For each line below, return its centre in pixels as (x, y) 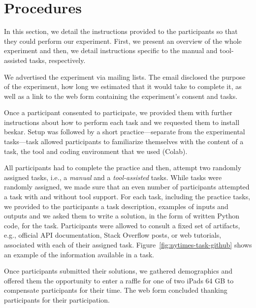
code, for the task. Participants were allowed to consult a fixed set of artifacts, (122, 225)
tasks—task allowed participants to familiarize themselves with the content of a (124, 141)
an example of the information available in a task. (79, 254)
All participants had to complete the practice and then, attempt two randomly (123, 168)
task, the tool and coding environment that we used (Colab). (96, 151)
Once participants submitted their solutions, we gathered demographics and (118, 271)
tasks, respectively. (57, 60)
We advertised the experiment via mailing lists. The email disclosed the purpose (125, 77)
